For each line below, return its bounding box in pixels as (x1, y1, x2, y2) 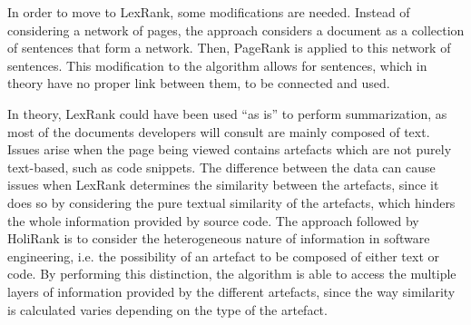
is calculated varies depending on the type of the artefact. (7, 300, 328, 319)
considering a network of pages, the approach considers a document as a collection (7, 20, 465, 39)
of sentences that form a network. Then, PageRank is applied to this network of (7, 38, 451, 57)
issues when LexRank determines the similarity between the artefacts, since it (7, 175, 439, 194)
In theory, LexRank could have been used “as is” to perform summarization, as (7, 103, 447, 123)
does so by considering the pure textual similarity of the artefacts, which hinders (7, 192, 456, 212)
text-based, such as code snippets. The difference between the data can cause (7, 157, 436, 176)
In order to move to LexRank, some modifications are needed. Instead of (7, 3, 410, 21)
